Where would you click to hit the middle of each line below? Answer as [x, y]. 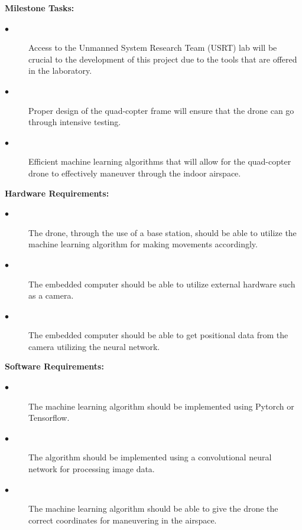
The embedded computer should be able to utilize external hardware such [162, 284]
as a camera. [51, 295]
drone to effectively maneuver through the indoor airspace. [135, 173]
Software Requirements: [54, 366]
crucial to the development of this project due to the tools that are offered [163, 59]
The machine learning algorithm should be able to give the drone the [153, 508]
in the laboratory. [60, 71]
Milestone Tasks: [40, 8]
